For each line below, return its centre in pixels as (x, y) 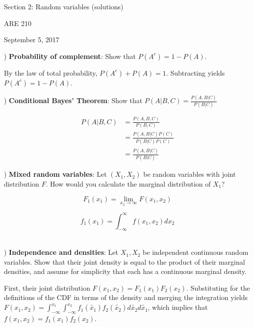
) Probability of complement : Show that (70, 56)
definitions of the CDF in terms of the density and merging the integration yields (126, 297)
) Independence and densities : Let (61, 252)
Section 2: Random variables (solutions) (64, 6)
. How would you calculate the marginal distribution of (128, 183)
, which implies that (178, 307)
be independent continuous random (196, 252)
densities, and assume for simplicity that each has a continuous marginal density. (125, 271)
